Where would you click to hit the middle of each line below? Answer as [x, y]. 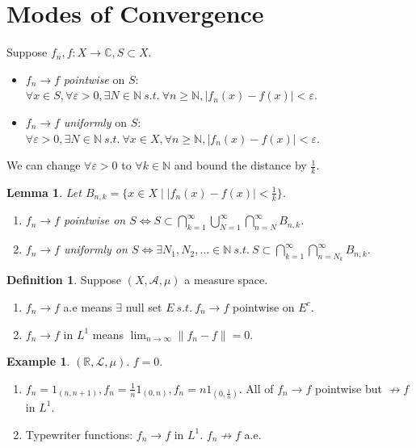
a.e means [88, 306]
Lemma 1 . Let [44, 192]
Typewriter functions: [79, 434]
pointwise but [348, 388]
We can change [44, 165]
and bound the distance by [240, 165]
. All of [256, 388]
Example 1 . [38, 361]
